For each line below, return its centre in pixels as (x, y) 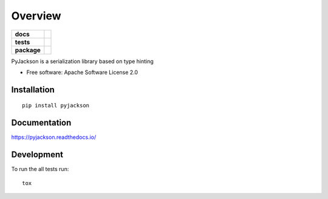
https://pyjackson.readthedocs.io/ (54, 137)
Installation (33, 89)
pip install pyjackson (56, 106)
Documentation (41, 123)
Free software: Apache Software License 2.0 (82, 72)
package (28, 50)
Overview (36, 16)
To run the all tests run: (40, 169)
